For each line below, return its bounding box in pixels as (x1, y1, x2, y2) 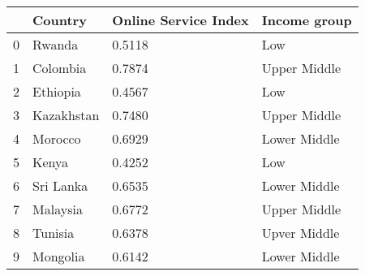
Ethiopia (32, 82, 81, 101)
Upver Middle (261, 223, 340, 242)
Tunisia (32, 223, 75, 242)
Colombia (32, 58, 87, 77)
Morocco (32, 129, 81, 148)
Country (32, 11, 87, 29)
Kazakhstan (32, 106, 100, 124)
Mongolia (32, 247, 85, 265)
